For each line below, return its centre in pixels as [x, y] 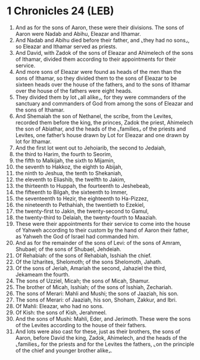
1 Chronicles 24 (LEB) [61, 11]
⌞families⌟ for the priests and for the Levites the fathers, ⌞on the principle [105, 344]
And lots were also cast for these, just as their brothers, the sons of [98, 331]
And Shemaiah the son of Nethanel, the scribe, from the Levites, [94, 116]
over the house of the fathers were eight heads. [74, 91]
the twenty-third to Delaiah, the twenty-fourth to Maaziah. [86, 217]
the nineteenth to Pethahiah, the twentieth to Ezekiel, [80, 204]
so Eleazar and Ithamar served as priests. [66, 46]
